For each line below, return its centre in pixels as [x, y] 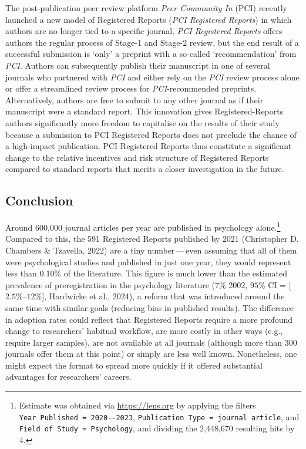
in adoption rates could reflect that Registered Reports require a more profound [149, 319]
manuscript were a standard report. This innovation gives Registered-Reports [144, 111]
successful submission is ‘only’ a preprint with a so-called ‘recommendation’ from [151, 54]
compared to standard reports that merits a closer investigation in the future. [145, 169]
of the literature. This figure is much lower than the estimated [176, 273]
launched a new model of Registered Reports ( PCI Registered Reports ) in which [149, 19]
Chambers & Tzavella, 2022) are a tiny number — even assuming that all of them [151, 250]
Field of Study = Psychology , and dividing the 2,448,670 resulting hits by [157, 428]
